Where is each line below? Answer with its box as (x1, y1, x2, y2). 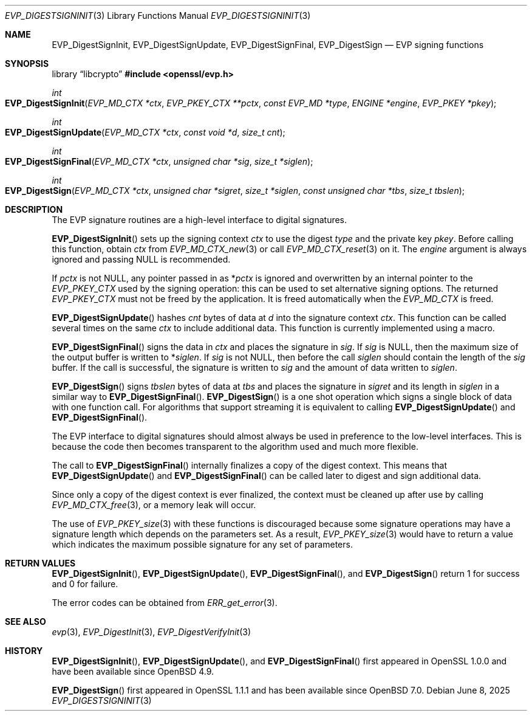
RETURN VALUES (5, 558, 76, 568)
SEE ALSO (5, 616, 46, 627)
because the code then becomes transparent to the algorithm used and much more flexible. (52, 441, 418, 452)
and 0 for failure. (52, 579, 118, 589)
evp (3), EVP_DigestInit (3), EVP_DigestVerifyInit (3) (52, 627, 251, 637)
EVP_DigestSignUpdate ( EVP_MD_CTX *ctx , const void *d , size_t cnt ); (5, 127, 285, 137)
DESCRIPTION (5, 204, 63, 215)
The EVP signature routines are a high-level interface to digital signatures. (52, 215, 347, 225)
